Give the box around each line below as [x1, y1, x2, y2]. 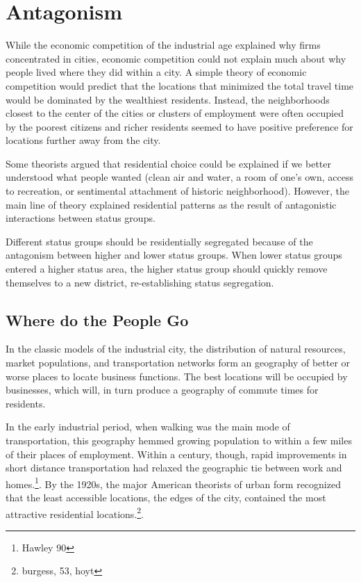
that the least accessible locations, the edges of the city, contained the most [6, 490, 326, 505]
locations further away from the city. [6, 133, 161, 147]
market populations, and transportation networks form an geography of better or [6, 355, 351, 370]
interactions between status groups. [6, 211, 156, 225]
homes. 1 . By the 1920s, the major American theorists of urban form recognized [6, 474, 341, 491]
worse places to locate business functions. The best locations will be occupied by [6, 369, 348, 383]
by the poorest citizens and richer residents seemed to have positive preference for [6, 119, 353, 134]
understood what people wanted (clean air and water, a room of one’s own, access [6, 170, 353, 184]
